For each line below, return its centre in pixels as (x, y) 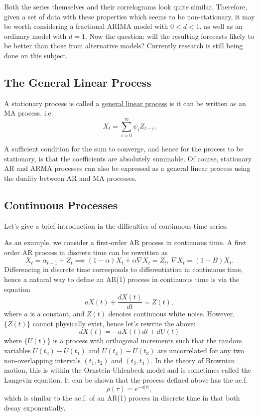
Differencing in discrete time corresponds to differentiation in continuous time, (124, 269)
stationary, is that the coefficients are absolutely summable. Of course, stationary (128, 158)
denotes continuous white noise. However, (172, 314)
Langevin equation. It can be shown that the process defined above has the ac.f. (126, 379)
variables (17, 350)
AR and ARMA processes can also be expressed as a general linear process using (127, 168)
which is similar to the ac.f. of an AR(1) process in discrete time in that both (122, 398)
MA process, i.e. (29, 113)
